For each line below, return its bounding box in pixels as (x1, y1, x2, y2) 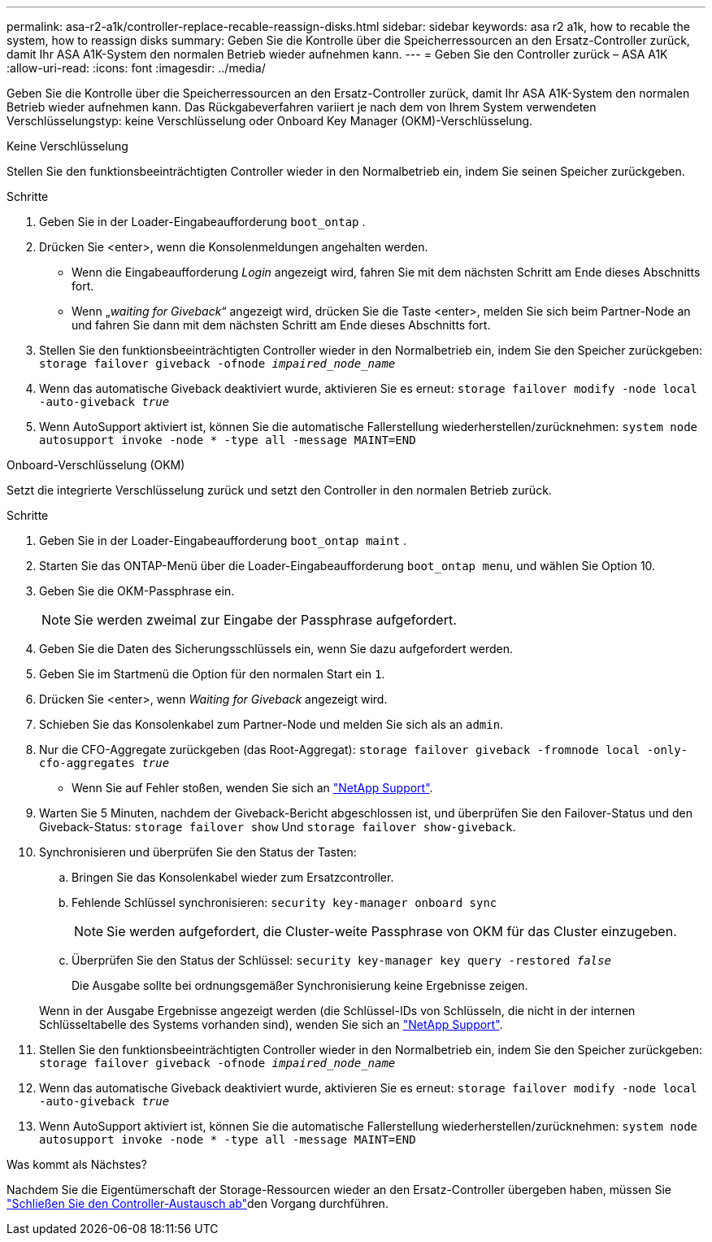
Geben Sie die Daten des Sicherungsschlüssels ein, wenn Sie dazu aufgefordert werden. (39, 642, 514, 656)
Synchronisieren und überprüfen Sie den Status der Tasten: (39, 845, 357, 859)
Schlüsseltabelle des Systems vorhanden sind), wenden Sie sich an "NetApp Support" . (39, 1018, 503, 1031)
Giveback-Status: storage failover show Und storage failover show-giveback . (39, 820, 516, 834)
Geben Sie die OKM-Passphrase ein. (39, 584, 235, 598)
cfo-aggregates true (39, 756, 170, 769)
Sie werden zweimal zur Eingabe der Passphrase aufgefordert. (74, 612, 457, 628)
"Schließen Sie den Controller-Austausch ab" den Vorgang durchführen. (7, 1196, 389, 1210)
